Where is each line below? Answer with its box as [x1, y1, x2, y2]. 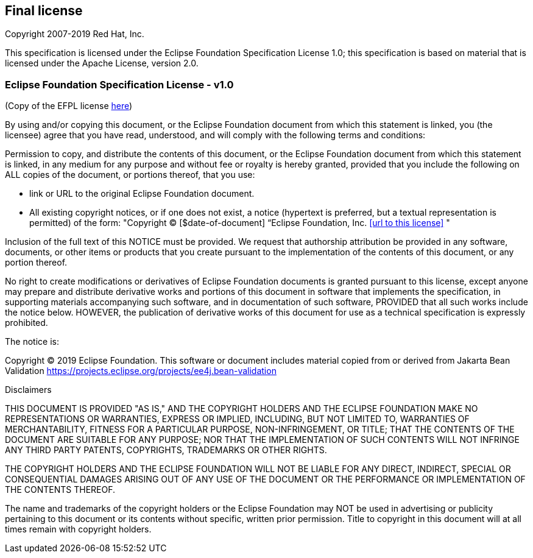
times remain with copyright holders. [5, 524, 152, 535]
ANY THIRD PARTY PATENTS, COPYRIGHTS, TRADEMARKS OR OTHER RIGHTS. [5, 445, 327, 456]
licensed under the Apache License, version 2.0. [5, 58, 199, 69]
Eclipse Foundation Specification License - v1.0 [5, 78, 234, 91]
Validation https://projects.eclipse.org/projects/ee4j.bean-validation [5, 366, 277, 376]
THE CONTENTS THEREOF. [5, 484, 116, 495]
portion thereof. [5, 257, 68, 268]
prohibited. [5, 317, 48, 328]
